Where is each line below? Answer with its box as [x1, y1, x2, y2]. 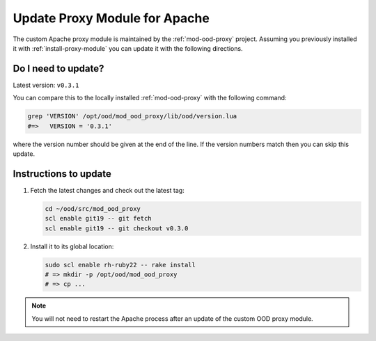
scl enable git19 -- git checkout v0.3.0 [45, 224, 189, 232]
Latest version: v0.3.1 [13, 81, 79, 89]
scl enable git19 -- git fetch [45, 214, 152, 223]
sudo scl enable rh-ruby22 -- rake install [45, 261, 196, 269]
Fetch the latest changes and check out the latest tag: [30, 186, 185, 194]
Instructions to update [13, 168, 111, 180]
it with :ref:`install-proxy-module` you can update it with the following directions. [13, 44, 243, 52]
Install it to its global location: [30, 242, 114, 251]
